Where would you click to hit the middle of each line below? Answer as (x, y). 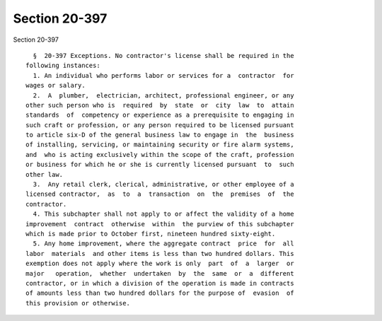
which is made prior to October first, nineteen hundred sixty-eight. (151, 234)
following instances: (63, 66)
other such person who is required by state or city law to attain (160, 105)
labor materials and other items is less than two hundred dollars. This (160, 253)
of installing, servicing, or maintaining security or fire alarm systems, (160, 145)
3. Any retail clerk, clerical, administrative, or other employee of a (163, 185)
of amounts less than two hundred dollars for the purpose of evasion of (160, 293)
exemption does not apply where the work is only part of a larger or (160, 264)
